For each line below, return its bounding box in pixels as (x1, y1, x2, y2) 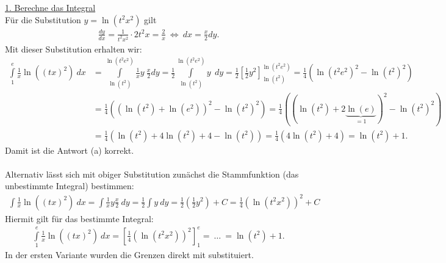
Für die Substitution (5, 13, 81, 26)
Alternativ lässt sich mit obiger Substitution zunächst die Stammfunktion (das (5, 167, 299, 180)
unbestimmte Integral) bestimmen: (5, 179, 134, 192)
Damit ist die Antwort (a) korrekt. (5, 143, 134, 156)
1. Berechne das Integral (5, 1, 96, 13)
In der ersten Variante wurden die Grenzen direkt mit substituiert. (5, 248, 254, 261)
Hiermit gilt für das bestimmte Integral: (5, 212, 154, 225)
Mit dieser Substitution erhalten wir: (5, 42, 142, 55)
